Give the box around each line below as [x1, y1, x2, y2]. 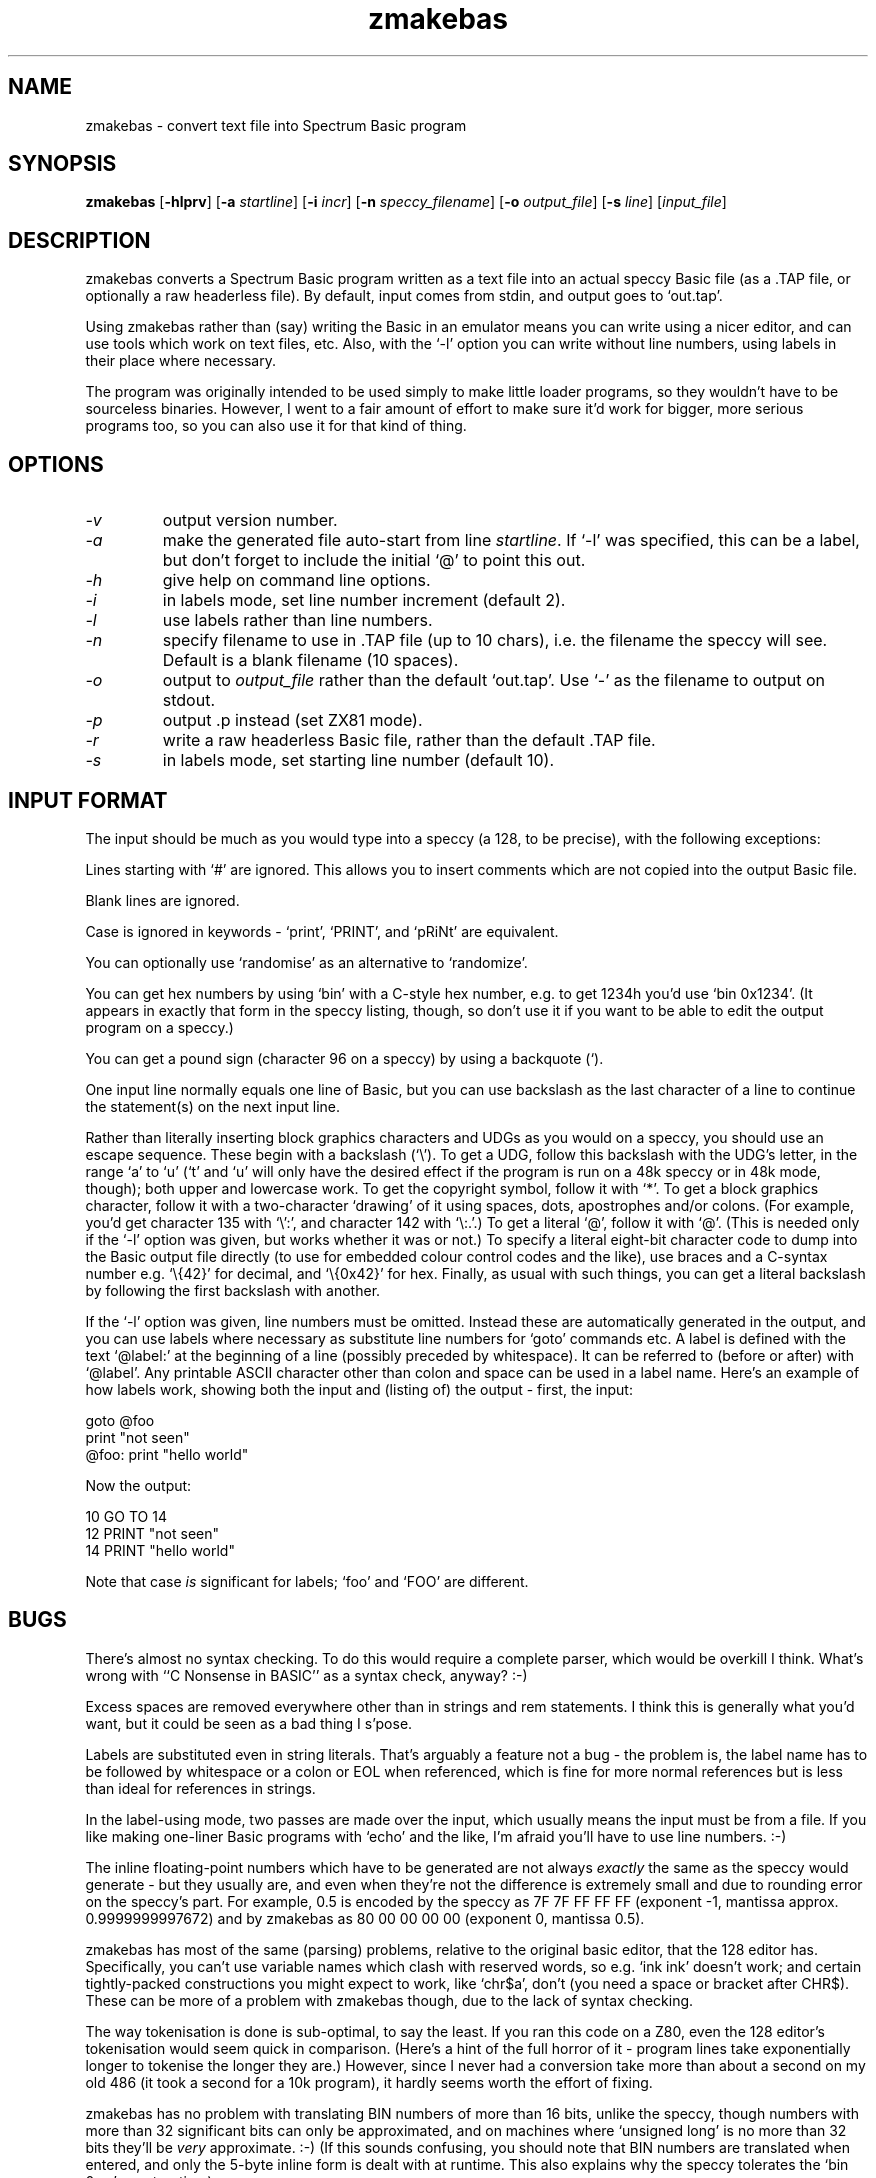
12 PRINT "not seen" [85, 1524, 220, 1542]
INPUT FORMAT [8, 787, 168, 813]
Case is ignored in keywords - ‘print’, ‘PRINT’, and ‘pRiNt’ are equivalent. [85, 922, 559, 940]
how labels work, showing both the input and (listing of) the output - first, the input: [85, 1380, 633, 1398]
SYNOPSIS [8, 151, 117, 177]
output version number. [162, 510, 338, 531]
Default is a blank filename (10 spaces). [162, 650, 459, 671]
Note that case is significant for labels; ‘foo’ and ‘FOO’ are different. [85, 1572, 529, 1590]
